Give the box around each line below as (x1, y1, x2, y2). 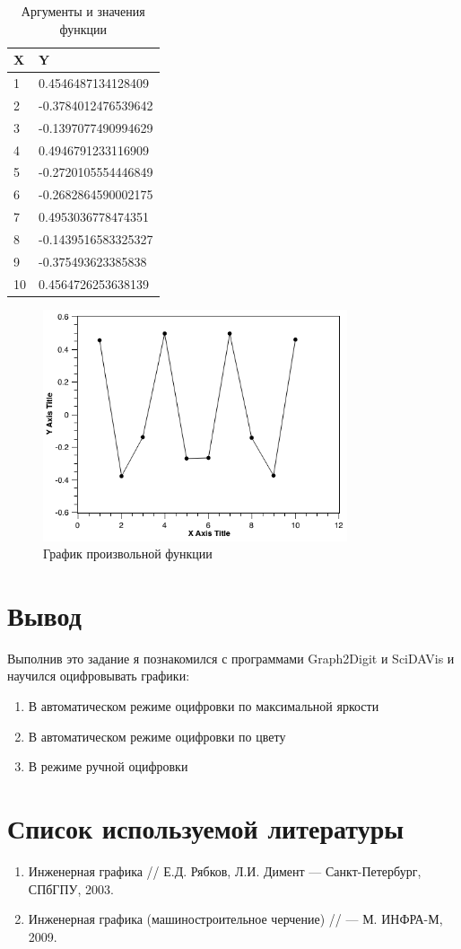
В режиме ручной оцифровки (28, 757, 188, 776)
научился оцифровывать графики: (7, 666, 190, 685)
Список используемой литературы (7, 809, 404, 846)
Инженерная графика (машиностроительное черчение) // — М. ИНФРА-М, (28, 909, 443, 928)
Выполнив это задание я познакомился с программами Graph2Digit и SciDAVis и (7, 648, 455, 667)
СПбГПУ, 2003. (28, 879, 114, 898)
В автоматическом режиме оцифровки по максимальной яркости (28, 697, 379, 715)
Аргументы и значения (21, 2, 145, 20)
